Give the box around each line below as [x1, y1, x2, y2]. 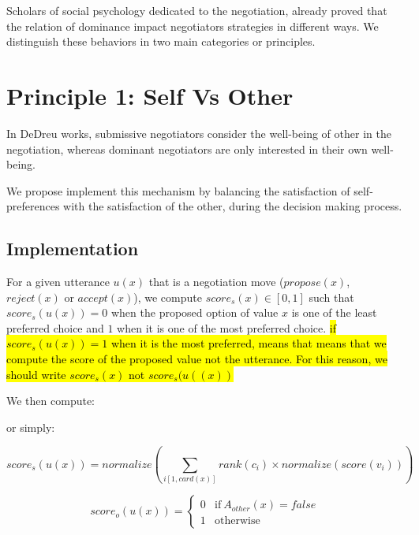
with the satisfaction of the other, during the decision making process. [63, 198, 402, 214]
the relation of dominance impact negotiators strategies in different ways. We [6, 17, 379, 34]
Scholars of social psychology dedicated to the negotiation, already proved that [6, 2, 387, 18]
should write [6, 366, 66, 382]
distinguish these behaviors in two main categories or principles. [6, 33, 316, 50]
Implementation [6, 236, 139, 261]
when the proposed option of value [110, 304, 279, 321]
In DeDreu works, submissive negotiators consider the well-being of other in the [6, 124, 391, 141]
